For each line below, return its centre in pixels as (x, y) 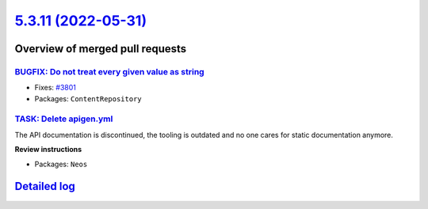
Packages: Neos (61, 164)
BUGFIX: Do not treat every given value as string (110, 71)
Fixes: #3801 (55, 88)
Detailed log (45, 186)
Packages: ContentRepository (88, 98)
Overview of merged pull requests (101, 49)
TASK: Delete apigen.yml (64, 119)
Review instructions (48, 150)
